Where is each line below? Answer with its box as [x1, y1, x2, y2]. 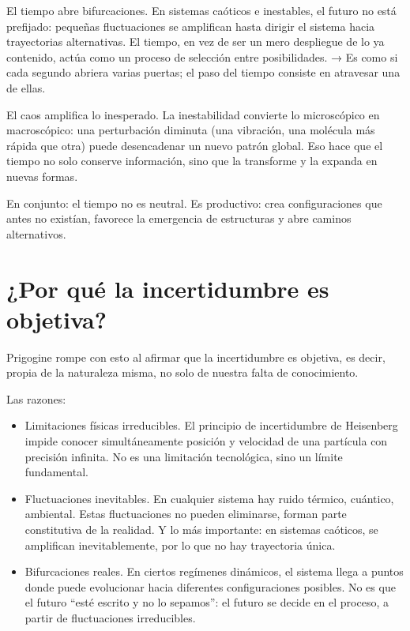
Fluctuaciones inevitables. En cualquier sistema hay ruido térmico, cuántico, [24, 490, 394, 506]
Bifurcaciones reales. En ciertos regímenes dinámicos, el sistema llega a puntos [24, 563, 404, 580]
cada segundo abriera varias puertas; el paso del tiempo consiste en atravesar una [6, 64, 401, 81]
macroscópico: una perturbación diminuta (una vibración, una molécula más [6, 122, 375, 138]
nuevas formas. [6, 167, 78, 184]
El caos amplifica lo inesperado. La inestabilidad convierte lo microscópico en [6, 106, 380, 122]
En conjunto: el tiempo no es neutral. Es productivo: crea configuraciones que [6, 194, 382, 211]
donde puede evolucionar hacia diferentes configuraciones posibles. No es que [24, 578, 396, 595]
